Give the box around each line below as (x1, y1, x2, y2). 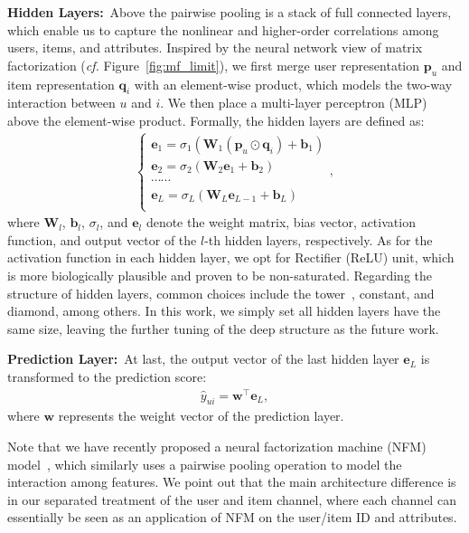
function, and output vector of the (7, 230, 197, 249)
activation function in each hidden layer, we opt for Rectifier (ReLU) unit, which (7, 248, 455, 267)
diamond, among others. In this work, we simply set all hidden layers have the (7, 301, 441, 320)
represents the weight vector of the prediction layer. (58, 406, 344, 425)
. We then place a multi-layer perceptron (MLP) (160, 93, 427, 112)
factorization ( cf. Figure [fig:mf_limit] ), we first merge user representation (7, 55, 420, 74)
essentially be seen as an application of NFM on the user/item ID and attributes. (7, 508, 457, 527)
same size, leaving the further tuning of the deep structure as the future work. (7, 319, 439, 338)
